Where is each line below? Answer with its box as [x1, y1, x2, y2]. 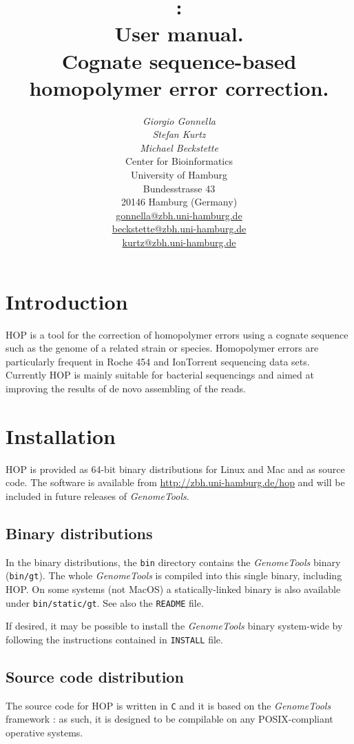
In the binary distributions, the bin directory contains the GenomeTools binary [6, 554, 341, 569]
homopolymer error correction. [29, 73, 329, 101]
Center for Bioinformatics [125, 154, 233, 168]
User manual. [114, 19, 244, 48]
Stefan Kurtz [152, 127, 206, 141]
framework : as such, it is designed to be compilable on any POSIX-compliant [6, 712, 333, 726]
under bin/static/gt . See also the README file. [6, 595, 204, 610]
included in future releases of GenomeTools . [6, 488, 189, 503]
